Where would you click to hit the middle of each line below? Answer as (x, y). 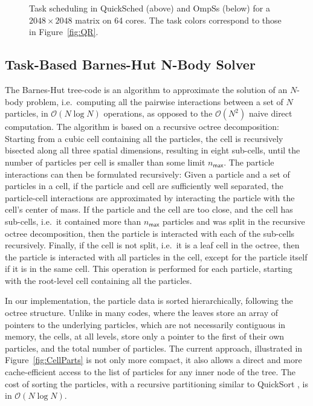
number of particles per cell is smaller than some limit (105, 162)
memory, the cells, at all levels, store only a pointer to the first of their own (145, 336)
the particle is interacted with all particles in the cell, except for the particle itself (156, 256)
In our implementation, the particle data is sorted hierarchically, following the (149, 301)
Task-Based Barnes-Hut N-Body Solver (130, 64)
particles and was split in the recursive (234, 221)
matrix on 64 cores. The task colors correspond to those (178, 20)
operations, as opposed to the (158, 113)
